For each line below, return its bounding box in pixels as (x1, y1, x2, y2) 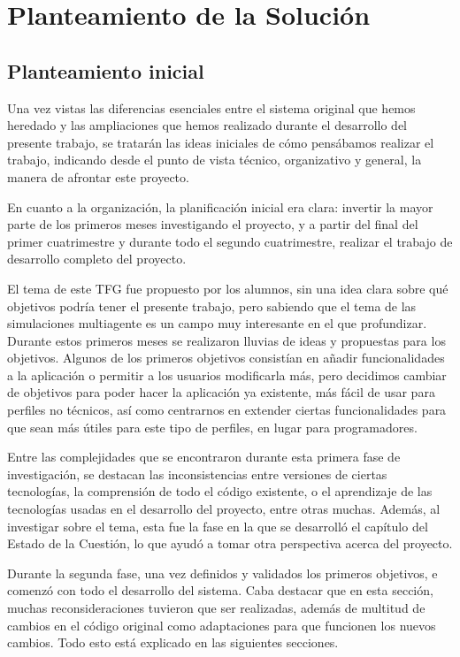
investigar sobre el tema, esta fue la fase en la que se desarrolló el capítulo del (7, 516, 428, 535)
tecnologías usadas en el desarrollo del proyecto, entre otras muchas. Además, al (7, 500, 441, 518)
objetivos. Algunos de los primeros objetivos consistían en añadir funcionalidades (7, 348, 445, 367)
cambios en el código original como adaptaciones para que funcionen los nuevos (7, 615, 436, 634)
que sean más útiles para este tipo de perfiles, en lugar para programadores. (7, 417, 418, 436)
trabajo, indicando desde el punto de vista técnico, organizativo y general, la (7, 150, 422, 169)
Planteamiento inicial (7, 57, 204, 84)
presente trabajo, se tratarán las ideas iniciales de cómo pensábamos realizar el (7, 133, 434, 151)
